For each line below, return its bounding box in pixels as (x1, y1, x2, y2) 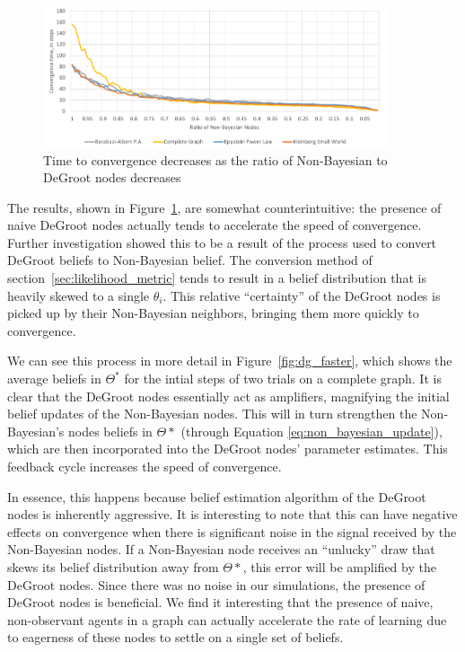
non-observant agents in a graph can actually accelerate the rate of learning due (7, 610, 447, 629)
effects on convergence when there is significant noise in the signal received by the (7, 522, 457, 541)
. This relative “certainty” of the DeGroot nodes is (162, 286, 441, 304)
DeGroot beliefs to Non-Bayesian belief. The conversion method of (7, 251, 373, 269)
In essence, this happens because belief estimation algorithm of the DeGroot (7, 487, 426, 506)
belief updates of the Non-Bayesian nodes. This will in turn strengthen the (7, 404, 417, 423)
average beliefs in (7, 369, 101, 388)
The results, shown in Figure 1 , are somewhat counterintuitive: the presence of (7, 198, 442, 216)
